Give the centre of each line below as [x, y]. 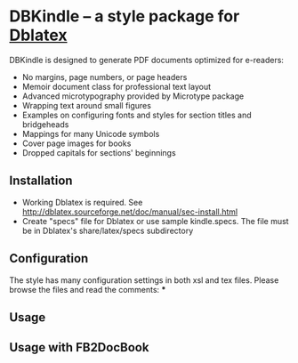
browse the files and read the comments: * [88, 289]
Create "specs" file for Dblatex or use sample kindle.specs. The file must [155, 221]
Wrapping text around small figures [86, 105]
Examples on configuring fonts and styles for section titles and [137, 115]
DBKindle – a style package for [125, 16]
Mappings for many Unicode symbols [91, 133]
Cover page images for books [77, 143]
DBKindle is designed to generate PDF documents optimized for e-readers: [147, 60]
